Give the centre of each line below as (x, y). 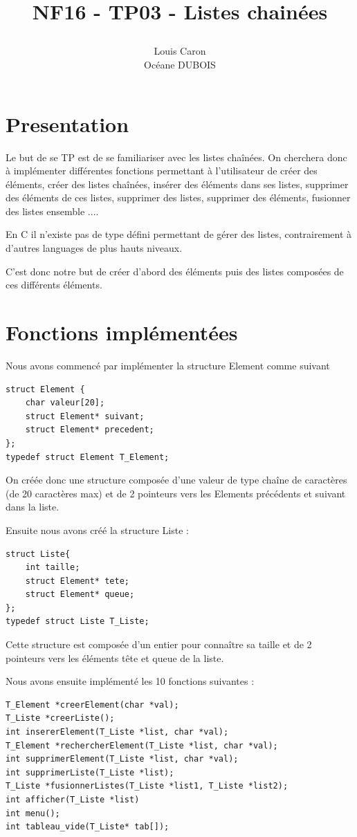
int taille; (53, 568)
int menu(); (33, 813)
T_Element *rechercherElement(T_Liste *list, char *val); (142, 745)
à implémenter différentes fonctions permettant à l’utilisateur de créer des (162, 171)
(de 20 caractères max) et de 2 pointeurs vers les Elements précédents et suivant (176, 493)
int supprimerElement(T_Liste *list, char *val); (122, 759)
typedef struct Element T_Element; (88, 457)
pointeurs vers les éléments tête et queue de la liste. (115, 657)
